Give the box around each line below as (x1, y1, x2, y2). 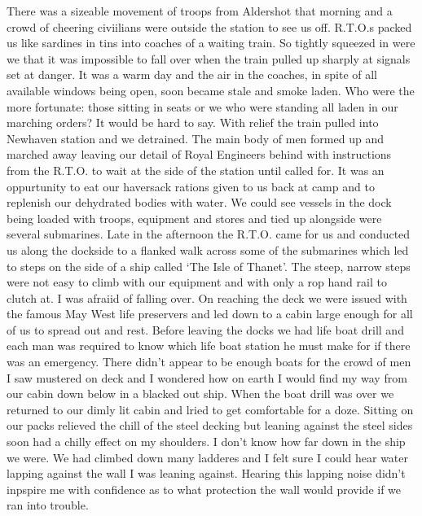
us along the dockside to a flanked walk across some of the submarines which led (7, 241, 409, 258)
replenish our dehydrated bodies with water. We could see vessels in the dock (7, 194, 392, 211)
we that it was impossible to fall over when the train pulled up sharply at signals (7, 50, 411, 67)
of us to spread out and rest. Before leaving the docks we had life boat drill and (7, 321, 404, 338)
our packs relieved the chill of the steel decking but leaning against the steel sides (7, 417, 413, 434)
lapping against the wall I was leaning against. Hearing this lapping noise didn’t (7, 465, 406, 482)
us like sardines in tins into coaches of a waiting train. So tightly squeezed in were (7, 34, 415, 51)
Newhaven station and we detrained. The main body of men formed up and (7, 129, 384, 146)
